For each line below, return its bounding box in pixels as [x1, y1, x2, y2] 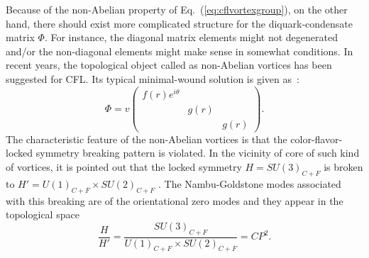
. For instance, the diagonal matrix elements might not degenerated [44, 30, 338, 45]
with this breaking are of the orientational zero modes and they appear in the [6, 193, 343, 208]
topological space [6, 207, 79, 222]
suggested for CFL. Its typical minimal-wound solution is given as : [6, 71, 299, 86]
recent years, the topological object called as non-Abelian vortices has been [6, 57, 332, 72]
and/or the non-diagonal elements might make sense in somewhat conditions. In [6, 43, 353, 58]
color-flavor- [290, 131, 343, 146]
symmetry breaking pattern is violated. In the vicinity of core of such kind [35, 145, 360, 160]
